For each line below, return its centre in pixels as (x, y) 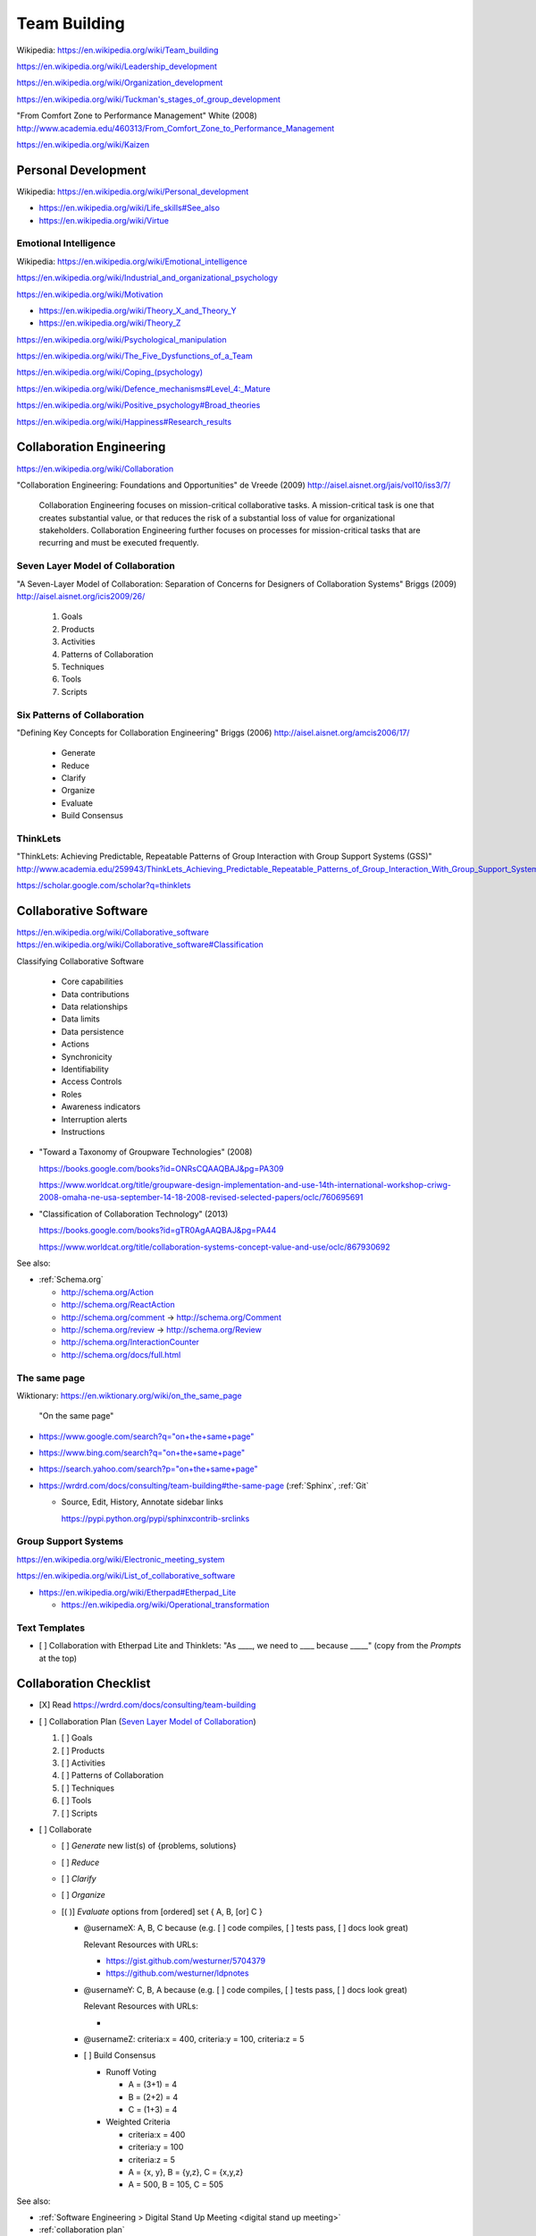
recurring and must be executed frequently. (119, 543)
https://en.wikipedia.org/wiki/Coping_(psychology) (110, 372)
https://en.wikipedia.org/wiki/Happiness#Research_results (124, 421)
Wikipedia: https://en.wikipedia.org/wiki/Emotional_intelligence (132, 261)
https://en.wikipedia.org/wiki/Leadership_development (117, 66)
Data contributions (95, 994)
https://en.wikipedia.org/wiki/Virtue (104, 220)
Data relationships (95, 1007)
